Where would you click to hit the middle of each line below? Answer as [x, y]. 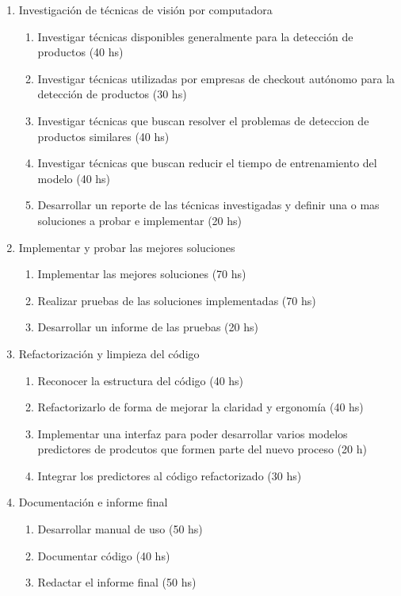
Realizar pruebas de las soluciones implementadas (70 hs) [177, 300]
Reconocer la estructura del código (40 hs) [141, 380]
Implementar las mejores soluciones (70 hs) [142, 274]
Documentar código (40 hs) [104, 555]
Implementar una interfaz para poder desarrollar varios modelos [193, 433]
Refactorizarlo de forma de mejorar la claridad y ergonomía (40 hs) [200, 407]
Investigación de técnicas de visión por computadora [145, 10]
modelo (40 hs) [74, 178]
